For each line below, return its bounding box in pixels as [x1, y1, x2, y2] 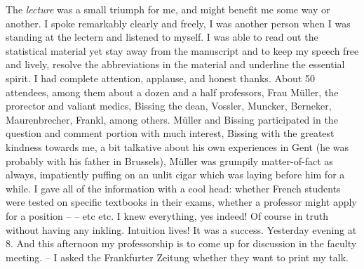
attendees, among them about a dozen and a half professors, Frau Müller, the [6, 84, 339, 99]
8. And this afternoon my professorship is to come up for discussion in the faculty [6, 236, 357, 251]
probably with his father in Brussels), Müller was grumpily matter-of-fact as [6, 153, 333, 168]
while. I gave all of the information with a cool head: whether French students [6, 181, 341, 195]
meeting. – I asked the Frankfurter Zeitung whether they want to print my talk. [6, 249, 349, 264]
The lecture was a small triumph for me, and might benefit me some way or [6, 2, 330, 16]
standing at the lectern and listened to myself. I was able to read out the [6, 29, 318, 44]
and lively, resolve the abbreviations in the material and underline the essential [6, 57, 345, 72]
